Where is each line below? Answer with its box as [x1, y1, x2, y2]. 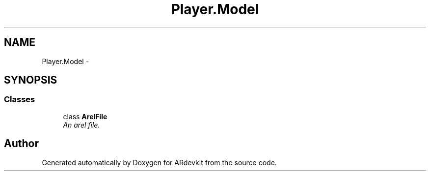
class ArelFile [63, 112, 107, 121]
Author [4, 137, 39, 150]
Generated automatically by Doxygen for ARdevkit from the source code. [42, 158, 277, 167]
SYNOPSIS [4, 74, 57, 87]
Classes [4, 94, 35, 105]
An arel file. [63, 120, 100, 129]
